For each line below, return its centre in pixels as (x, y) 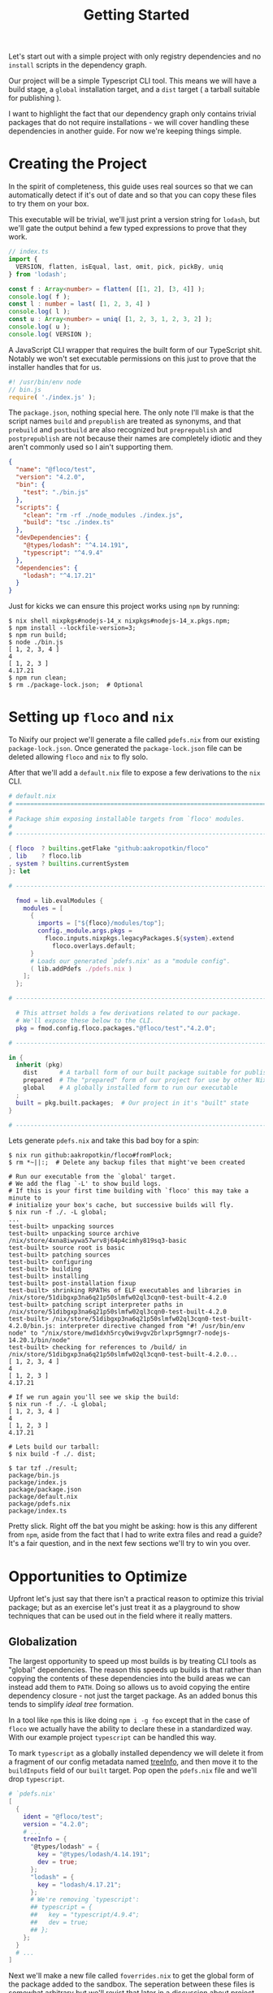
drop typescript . (37, 1779)
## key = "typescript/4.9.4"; (84, 1915)
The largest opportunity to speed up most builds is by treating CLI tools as (132, 1661)
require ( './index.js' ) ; (52, 397)
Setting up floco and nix (91, 717)
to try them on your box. (49, 204)
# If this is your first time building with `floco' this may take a (129, 1191)
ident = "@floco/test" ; (63, 1817)
